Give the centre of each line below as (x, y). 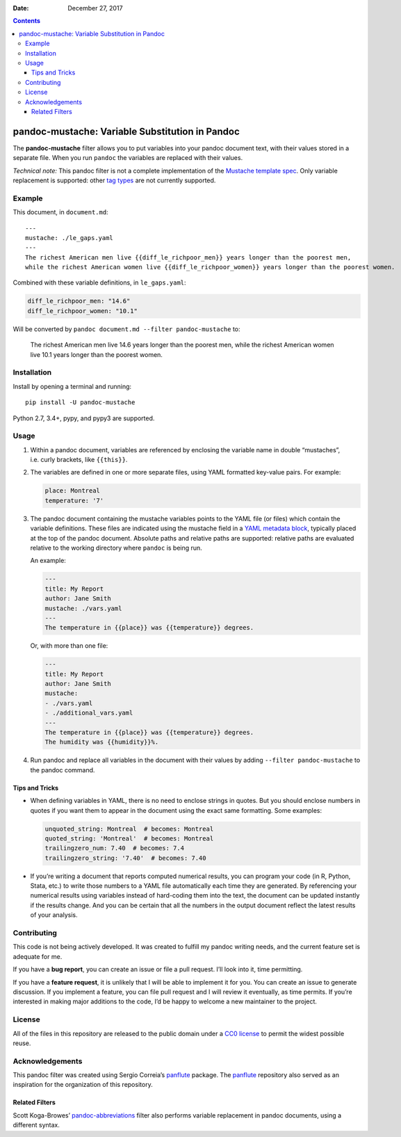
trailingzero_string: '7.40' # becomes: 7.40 (125, 858)
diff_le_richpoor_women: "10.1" (83, 311)
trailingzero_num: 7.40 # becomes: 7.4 (114, 848)
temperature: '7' (74, 500)
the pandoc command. (63, 770)
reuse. (22, 1043)
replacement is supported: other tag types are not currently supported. (114, 180)
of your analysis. (54, 915)
